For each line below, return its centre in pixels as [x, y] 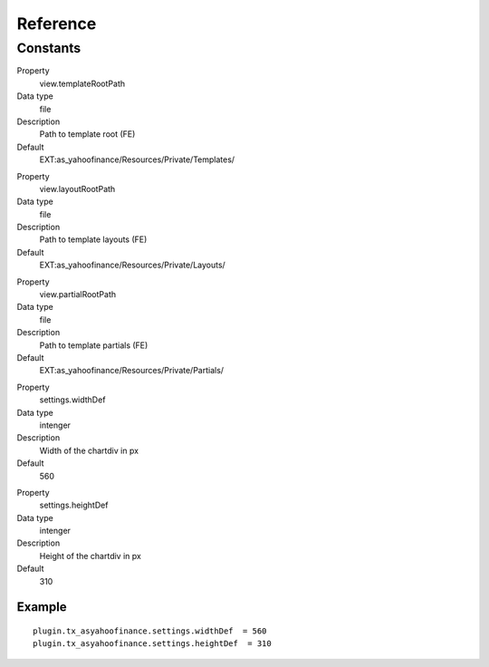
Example [42, 607]
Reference [57, 24]
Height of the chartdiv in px [91, 556]
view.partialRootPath [78, 295]
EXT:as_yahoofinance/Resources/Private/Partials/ [132, 371]
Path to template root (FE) [87, 134]
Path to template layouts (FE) [93, 239]
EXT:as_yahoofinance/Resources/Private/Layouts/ [132, 265]
